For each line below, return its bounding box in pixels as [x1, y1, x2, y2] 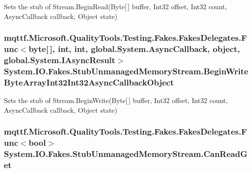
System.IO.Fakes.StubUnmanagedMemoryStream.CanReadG [4, 148, 248, 160]
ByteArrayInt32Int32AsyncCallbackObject [4, 76, 174, 88]
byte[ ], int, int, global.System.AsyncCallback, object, [28, 43, 240, 55]
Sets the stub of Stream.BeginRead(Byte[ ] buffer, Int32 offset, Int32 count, [4, 1, 227, 11]
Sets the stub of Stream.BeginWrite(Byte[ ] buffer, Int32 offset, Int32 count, [4, 95, 228, 105]
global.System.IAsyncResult [4, 53, 116, 66]
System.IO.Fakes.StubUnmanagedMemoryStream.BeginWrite [4, 65, 249, 77]
